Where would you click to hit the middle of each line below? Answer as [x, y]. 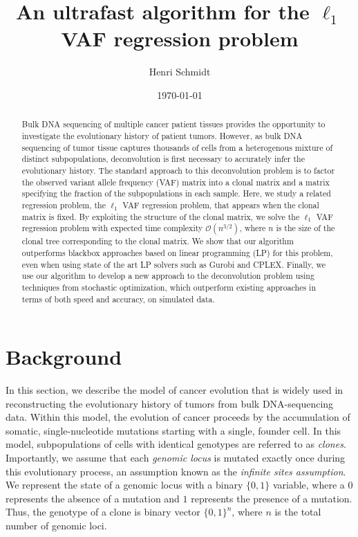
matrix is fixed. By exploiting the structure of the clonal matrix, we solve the [161, 216]
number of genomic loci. [56, 526]
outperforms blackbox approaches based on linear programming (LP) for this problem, [177, 252]
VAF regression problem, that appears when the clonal [221, 204]
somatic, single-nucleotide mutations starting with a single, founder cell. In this [173, 430]
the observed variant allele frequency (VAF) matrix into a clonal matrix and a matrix [176, 182]
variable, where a [309, 485]
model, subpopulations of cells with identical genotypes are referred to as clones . [176, 444]
